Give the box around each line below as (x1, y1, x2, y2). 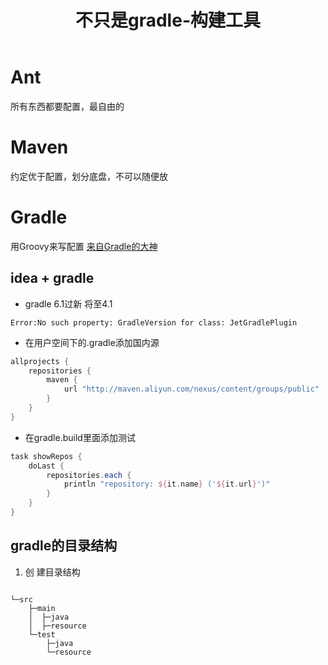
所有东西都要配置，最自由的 (10, 100, 125, 112)
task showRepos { (10, 451, 83, 461)
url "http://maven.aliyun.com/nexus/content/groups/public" (63, 384, 320, 395)
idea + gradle (10, 270, 95, 287)
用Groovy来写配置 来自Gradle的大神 (10, 240, 158, 252)
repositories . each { (46, 470, 132, 480)
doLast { (28, 461, 65, 471)
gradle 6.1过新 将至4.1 (24, 297, 113, 310)
